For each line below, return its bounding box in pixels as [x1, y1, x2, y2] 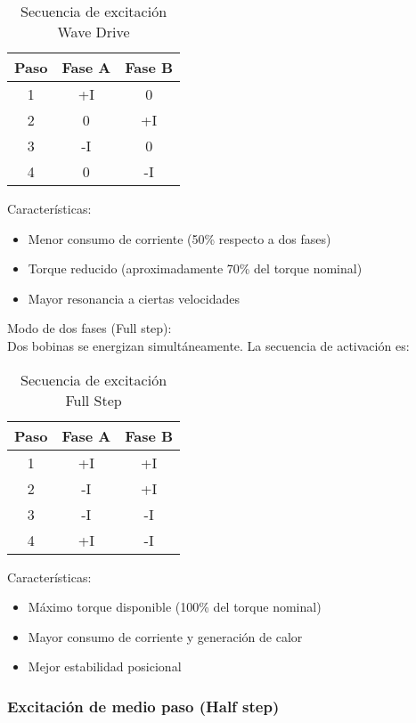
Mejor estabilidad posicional [28, 657, 182, 676]
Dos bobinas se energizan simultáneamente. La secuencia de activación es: [7, 336, 410, 354]
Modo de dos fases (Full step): [7, 319, 172, 337]
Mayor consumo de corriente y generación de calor [28, 627, 303, 646]
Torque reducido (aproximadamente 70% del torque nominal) [28, 259, 363, 278]
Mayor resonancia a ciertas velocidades [28, 288, 240, 307]
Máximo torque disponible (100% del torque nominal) [28, 597, 322, 616]
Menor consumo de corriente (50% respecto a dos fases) [28, 229, 331, 248]
